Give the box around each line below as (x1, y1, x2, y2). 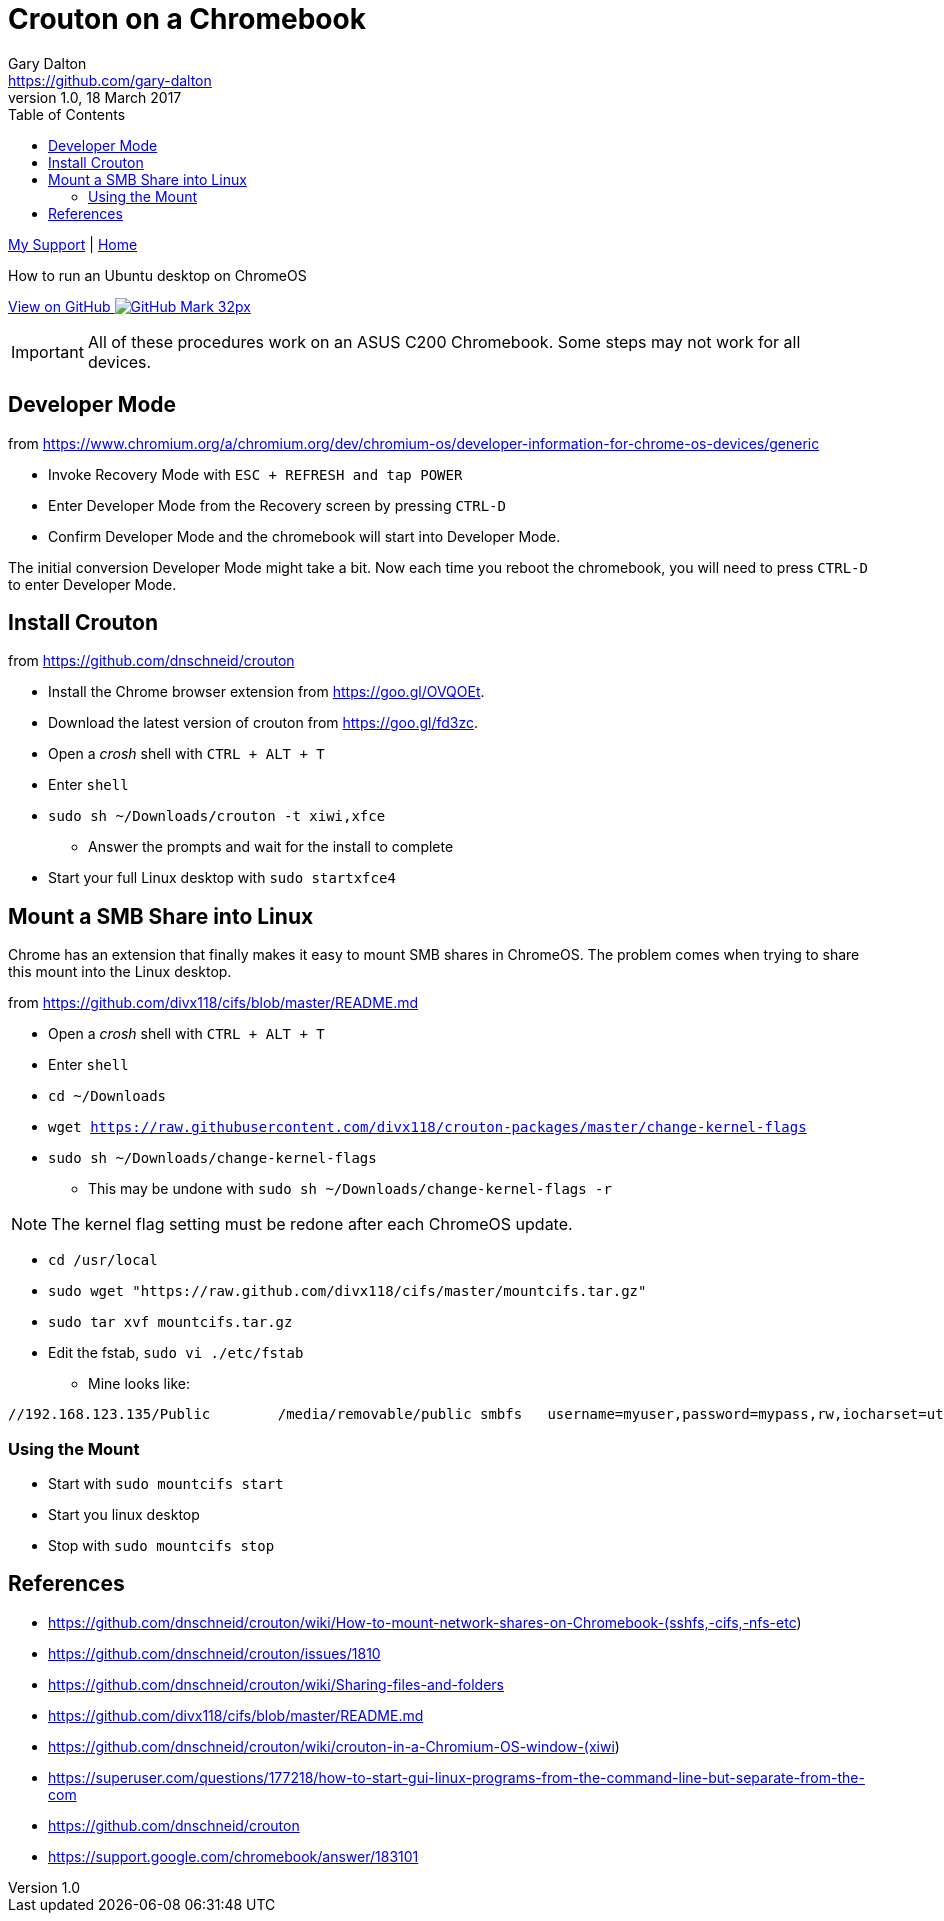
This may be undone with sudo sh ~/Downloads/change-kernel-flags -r (88, 1180, 612, 1198)
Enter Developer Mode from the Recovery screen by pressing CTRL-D (48, 496, 506, 514)
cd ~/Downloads (48, 1088, 167, 1105)
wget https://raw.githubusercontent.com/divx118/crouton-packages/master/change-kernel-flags (48, 1119, 807, 1136)
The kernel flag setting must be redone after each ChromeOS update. (51, 1214, 573, 1235)
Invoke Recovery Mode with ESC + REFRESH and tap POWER (48, 465, 463, 483)
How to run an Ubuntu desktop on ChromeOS (8, 266, 307, 284)
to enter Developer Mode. (8, 575, 177, 593)
